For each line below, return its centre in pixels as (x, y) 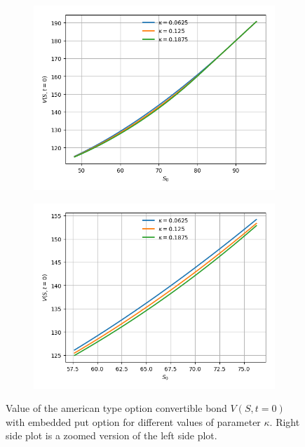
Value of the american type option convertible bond (116, 408)
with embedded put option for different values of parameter (133, 421)
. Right (285, 421)
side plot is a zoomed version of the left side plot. (111, 435)
